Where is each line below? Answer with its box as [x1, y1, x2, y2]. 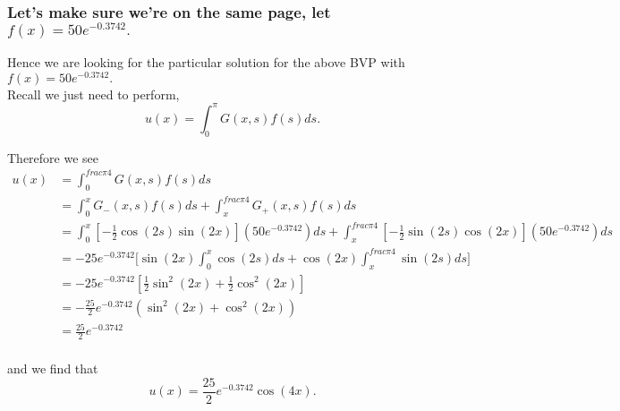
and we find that [7, 359, 98, 378]
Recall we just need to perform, [7, 84, 180, 103]
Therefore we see [7, 148, 99, 167]
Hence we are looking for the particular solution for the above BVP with [7, 53, 405, 72]
